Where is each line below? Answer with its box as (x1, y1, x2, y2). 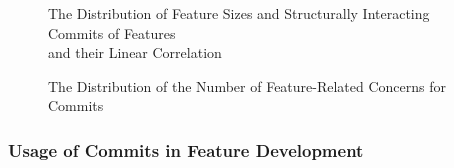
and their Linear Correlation (48, 42, 222, 63)
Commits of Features (48, 22, 176, 43)
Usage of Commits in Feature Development (8, 137, 364, 162)
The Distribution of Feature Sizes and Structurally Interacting (48, 3, 430, 23)
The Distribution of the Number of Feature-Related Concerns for (48, 75, 447, 96)
